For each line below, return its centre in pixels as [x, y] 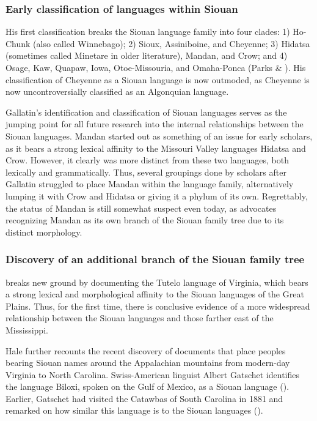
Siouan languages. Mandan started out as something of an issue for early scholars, [159, 136]
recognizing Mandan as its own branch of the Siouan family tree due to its [145, 220]
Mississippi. [27, 330]
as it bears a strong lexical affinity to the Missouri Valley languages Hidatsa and [156, 148]
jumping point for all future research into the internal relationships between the [155, 124]
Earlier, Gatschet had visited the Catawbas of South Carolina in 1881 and [144, 398]
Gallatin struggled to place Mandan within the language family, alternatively [150, 184]
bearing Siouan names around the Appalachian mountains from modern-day [148, 363]
